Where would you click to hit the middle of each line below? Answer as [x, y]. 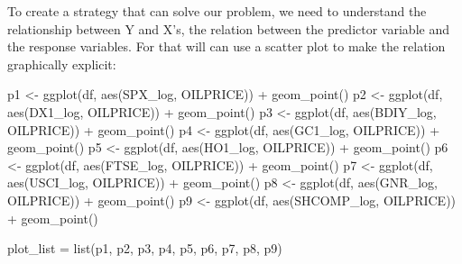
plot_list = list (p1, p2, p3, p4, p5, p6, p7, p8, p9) [145, 248]
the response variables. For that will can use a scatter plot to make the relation [226, 46]
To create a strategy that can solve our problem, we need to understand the [217, 11]
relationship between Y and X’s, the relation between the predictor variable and [228, 28]
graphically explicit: [62, 64]
